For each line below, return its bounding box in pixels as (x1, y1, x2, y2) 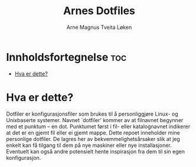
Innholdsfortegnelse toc (6, 50, 127, 64)
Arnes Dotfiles (63, 4, 136, 18)
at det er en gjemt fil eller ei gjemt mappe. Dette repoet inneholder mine (6, 129, 180, 136)
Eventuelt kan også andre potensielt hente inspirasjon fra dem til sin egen (6, 148, 185, 155)
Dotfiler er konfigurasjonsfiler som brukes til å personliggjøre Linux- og (6, 110, 178, 117)
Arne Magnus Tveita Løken (66, 24, 132, 31)
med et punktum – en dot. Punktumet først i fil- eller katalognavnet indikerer (6, 123, 191, 130)
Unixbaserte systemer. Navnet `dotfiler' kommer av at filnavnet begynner (6, 116, 184, 123)
